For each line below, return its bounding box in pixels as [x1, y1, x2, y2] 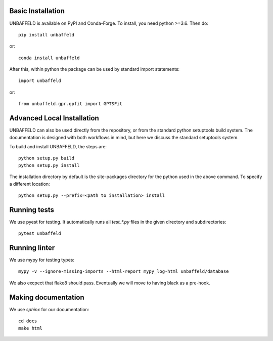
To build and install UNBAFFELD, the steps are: [9, 143, 107, 149]
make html [18, 325, 42, 331]
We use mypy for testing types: [9, 257, 74, 263]
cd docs [18, 318, 37, 324]
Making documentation [9, 293, 84, 302]
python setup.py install [18, 162, 80, 168]
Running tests [9, 205, 55, 214]
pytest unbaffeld [18, 231, 61, 236]
